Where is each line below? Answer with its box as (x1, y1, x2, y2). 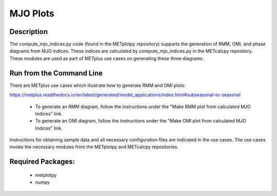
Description (9, 27, 48, 36)
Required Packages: (9, 157, 75, 166)
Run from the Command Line (9, 68, 103, 77)
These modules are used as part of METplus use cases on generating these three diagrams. (9, 55, 204, 61)
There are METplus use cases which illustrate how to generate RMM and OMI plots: (9, 82, 186, 88)
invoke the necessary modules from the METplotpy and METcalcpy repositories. (9, 144, 179, 150)
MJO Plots (9, 8, 55, 19)
